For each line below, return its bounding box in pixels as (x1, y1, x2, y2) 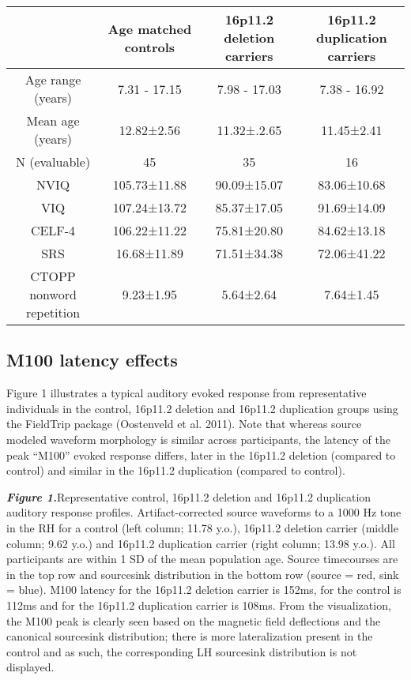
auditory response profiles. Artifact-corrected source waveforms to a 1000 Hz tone (6, 504, 402, 520)
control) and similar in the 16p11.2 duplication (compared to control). (6, 462, 345, 479)
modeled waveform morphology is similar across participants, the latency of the (6, 430, 390, 447)
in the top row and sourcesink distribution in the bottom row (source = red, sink (6, 565, 399, 582)
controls (124, 37, 175, 56)
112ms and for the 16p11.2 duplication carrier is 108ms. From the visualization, (6, 596, 391, 613)
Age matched (107, 19, 192, 38)
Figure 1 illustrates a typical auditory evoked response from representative (6, 385, 367, 401)
